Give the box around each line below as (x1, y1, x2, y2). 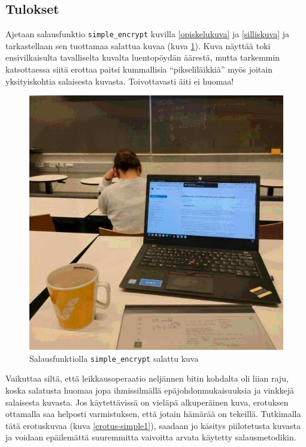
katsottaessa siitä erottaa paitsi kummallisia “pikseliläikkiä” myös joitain (5, 63, 272, 76)
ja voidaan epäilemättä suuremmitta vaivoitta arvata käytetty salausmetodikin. (5, 431, 296, 443)
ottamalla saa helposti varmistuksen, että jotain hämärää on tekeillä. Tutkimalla (5, 407, 301, 420)
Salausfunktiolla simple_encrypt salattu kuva (29, 352, 199, 364)
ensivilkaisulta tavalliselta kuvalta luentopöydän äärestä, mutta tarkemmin (5, 51, 280, 64)
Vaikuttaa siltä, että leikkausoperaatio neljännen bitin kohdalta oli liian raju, (5, 372, 289, 385)
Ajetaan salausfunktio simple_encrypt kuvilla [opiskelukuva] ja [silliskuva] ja (5, 28, 290, 40)
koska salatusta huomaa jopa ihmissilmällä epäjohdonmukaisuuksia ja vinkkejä (5, 384, 295, 397)
